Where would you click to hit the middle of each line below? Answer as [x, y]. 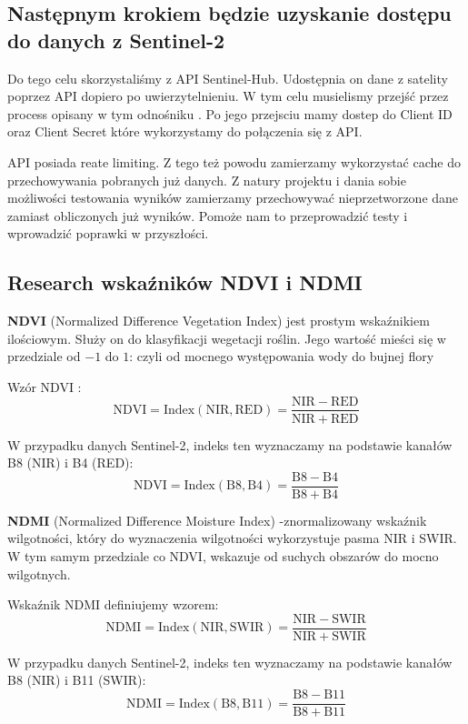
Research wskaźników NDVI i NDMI [185, 282]
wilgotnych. [39, 573]
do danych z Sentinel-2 [116, 40]
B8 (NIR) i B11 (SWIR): [77, 680]
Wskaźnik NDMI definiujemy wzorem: [113, 604]
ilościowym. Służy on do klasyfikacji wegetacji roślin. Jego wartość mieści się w [227, 338]
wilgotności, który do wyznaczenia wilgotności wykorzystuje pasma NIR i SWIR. [232, 538]
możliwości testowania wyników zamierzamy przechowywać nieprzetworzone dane [233, 198]
